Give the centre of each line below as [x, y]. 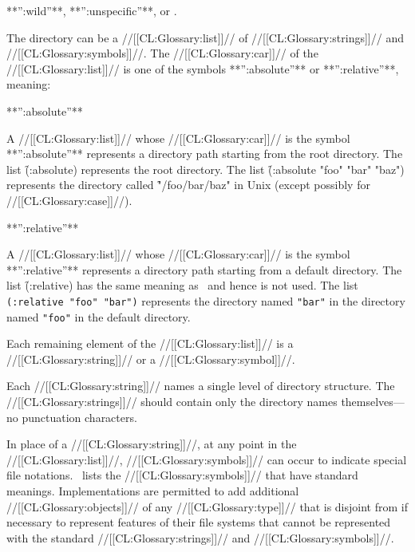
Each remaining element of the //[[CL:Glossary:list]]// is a [150, 343]
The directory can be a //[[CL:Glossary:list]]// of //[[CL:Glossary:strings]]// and [205, 37]
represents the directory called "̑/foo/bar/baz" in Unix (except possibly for [188, 185]
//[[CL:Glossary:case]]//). [69, 200]
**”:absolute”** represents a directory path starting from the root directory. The [205, 154]
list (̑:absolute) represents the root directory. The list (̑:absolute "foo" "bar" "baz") [206, 169]
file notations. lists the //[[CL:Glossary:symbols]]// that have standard [182, 475]
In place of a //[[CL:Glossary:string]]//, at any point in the [152, 444]
